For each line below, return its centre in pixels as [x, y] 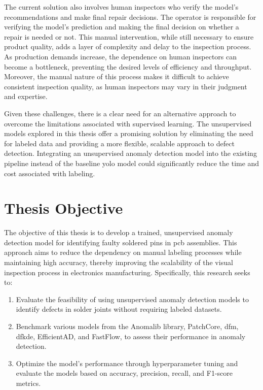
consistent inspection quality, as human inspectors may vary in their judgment [126, 86]
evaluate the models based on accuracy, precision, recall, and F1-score [124, 373]
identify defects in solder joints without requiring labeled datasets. [119, 309]
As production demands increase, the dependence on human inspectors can [121, 56]
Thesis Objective [64, 208]
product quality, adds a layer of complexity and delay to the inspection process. [128, 46]
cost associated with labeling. [50, 173]
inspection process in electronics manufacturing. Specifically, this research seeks [127, 272]
